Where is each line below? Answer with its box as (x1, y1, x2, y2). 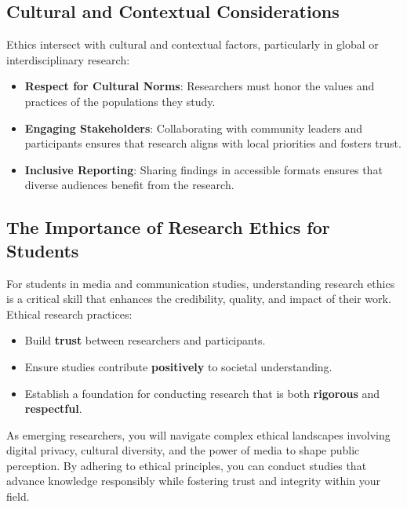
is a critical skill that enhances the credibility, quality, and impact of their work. (6, 290, 391, 307)
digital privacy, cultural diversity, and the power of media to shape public (6, 442, 360, 458)
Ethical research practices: (6, 305, 133, 322)
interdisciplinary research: (6, 51, 130, 67)
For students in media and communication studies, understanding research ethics (6, 275, 395, 291)
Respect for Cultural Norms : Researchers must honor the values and (24, 78, 375, 94)
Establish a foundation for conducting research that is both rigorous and (24, 385, 380, 401)
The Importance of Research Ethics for (6, 215, 330, 239)
